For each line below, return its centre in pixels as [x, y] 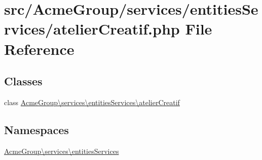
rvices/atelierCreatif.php [92, 29]
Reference [39, 49]
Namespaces [36, 129]
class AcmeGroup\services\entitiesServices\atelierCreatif [92, 102]
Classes [23, 81]
